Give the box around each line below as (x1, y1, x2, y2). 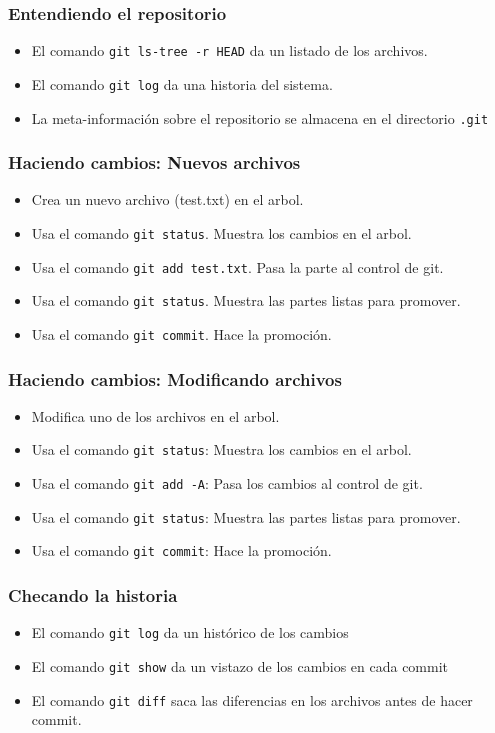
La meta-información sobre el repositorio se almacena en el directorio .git (31, 107, 489, 128)
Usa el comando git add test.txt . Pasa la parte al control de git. (31, 256, 444, 277)
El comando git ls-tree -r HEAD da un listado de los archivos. (31, 40, 428, 61)
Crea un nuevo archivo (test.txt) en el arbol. (31, 189, 304, 210)
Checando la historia (8, 582, 178, 607)
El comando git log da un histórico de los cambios (31, 622, 349, 643)
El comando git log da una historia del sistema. (31, 73, 333, 94)
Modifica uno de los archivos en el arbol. (31, 405, 280, 426)
